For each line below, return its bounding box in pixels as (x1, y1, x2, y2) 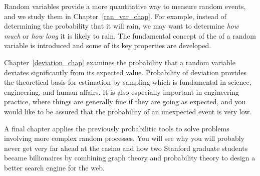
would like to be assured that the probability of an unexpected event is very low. (4, 106, 252, 116)
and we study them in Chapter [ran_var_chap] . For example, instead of (4, 11, 226, 21)
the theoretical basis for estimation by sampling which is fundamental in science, (4, 77, 251, 87)
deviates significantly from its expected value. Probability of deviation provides (4, 67, 247, 77)
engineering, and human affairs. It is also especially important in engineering (4, 86, 239, 97)
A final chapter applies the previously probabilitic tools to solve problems (4, 123, 229, 133)
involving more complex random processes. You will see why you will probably (4, 133, 244, 143)
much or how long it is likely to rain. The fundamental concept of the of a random (4, 30, 256, 41)
